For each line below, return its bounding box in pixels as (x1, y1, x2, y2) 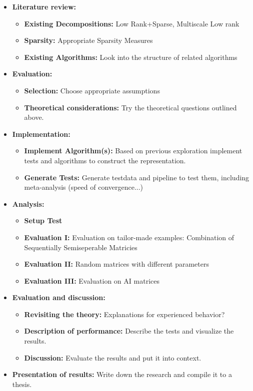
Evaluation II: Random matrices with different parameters (24, 259, 209, 269)
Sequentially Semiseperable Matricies (24, 242, 137, 252)
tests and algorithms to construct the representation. (24, 155, 186, 165)
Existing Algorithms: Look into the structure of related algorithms (24, 51, 237, 62)
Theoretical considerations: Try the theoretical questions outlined (24, 102, 237, 112)
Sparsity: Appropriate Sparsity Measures (24, 35, 153, 45)
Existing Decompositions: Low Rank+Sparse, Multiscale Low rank (24, 18, 239, 28)
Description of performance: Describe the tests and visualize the (24, 326, 234, 336)
